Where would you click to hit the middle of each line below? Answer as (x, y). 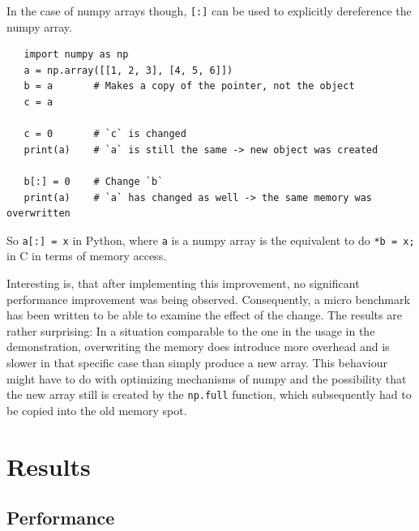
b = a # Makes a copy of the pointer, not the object (189, 86)
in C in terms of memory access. (87, 256)
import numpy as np (76, 55)
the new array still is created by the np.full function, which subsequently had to (209, 394)
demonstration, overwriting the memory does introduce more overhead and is (198, 347)
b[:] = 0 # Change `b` (94, 182)
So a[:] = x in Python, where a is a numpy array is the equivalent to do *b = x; (211, 240)
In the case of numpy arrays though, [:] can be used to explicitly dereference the (209, 11)
